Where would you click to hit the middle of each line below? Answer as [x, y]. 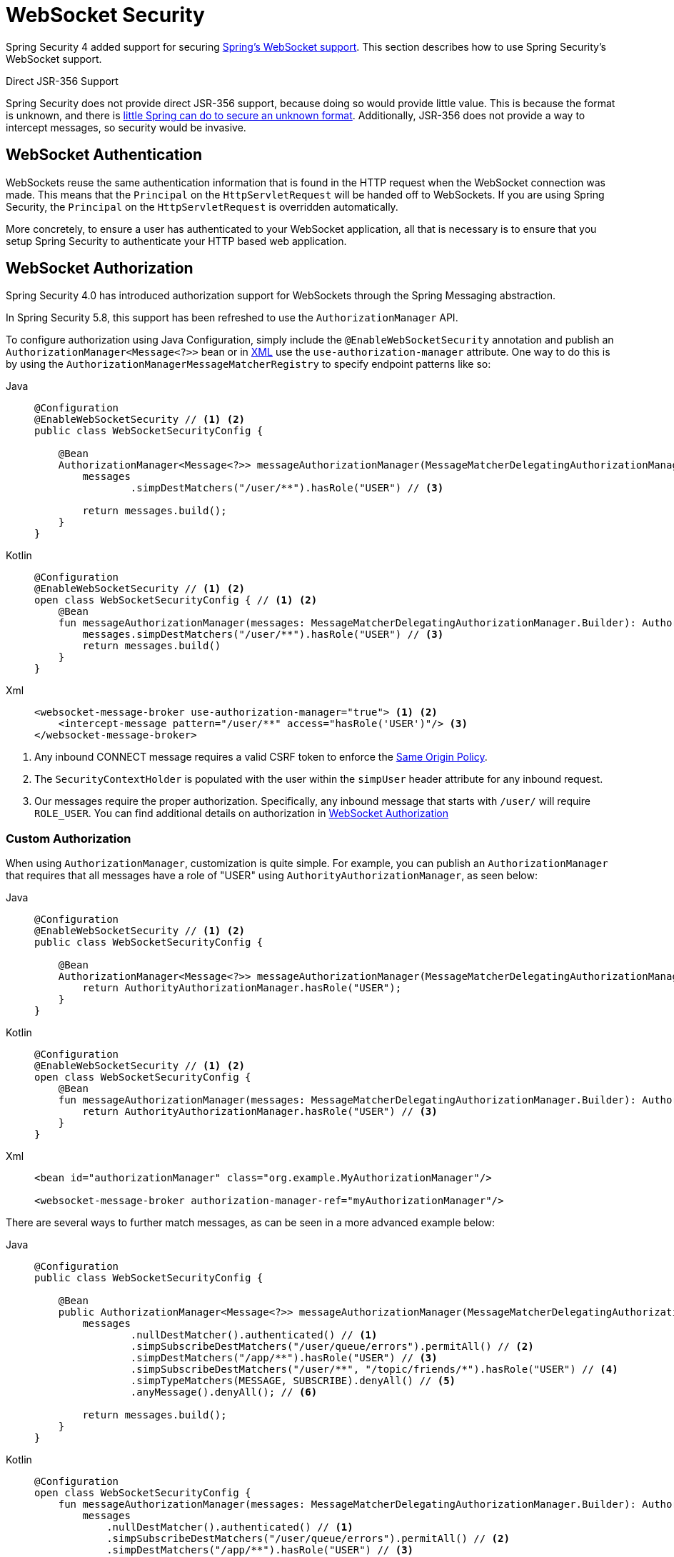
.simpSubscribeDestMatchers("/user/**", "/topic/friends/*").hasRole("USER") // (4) [374, 1370]
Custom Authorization [69, 838]
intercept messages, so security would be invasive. [126, 127]
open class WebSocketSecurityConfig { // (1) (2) [176, 600]
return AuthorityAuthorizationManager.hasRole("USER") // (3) [260, 1112]
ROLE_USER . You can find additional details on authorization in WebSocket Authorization [242, 813]
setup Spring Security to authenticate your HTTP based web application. [176, 241]
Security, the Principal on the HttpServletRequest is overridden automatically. [202, 206]
